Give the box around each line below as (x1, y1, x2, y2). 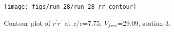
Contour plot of (4, 17, 50, 28)
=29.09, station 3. (117, 17, 171, 28)
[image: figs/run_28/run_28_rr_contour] (4, 3, 137, 10)
